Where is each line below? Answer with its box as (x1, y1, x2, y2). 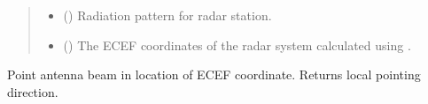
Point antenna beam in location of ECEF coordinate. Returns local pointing (7, 65, 421, 84)
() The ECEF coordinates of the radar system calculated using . (63, 35, 411, 54)
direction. (7, 82, 58, 100)
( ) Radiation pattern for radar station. (63, 6, 272, 24)
